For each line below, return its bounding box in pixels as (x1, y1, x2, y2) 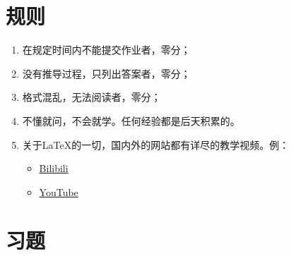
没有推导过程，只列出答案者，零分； (22, 66, 191, 80)
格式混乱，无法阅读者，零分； (22, 90, 161, 104)
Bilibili (39, 161, 69, 176)
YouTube (39, 184, 78, 199)
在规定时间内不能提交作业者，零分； (22, 42, 191, 57)
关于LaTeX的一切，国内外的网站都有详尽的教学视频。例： (22, 137, 290, 152)
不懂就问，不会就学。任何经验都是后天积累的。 (22, 113, 240, 128)
